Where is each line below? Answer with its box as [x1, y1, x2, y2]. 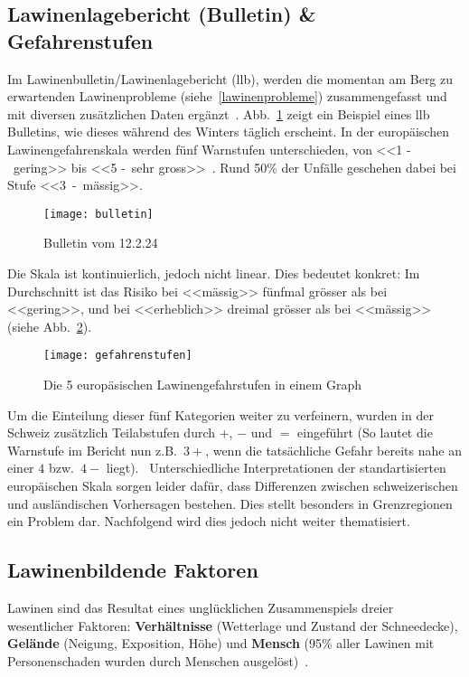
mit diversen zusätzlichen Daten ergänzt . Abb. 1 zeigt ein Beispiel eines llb [7, 104, 430, 123]
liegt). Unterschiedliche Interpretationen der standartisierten [106, 458, 446, 477]
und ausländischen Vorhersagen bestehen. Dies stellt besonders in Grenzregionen [7, 494, 453, 512]
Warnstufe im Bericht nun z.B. [7, 440, 177, 459]
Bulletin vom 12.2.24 [43, 233, 158, 252]
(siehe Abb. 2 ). [7, 316, 92, 335]
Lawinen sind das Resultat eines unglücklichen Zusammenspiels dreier [7, 597, 394, 616]
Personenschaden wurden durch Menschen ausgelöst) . [7, 651, 309, 670]
